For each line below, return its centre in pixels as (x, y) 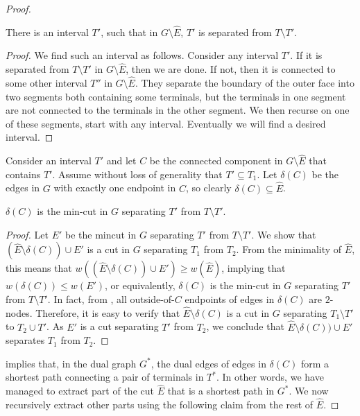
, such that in (129, 32)
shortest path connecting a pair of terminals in (105, 377)
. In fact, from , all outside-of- (111, 299)
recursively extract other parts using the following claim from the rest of (160, 405)
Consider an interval (49, 161)
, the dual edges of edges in (208, 363)
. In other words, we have (270, 377)
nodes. (19, 312)
